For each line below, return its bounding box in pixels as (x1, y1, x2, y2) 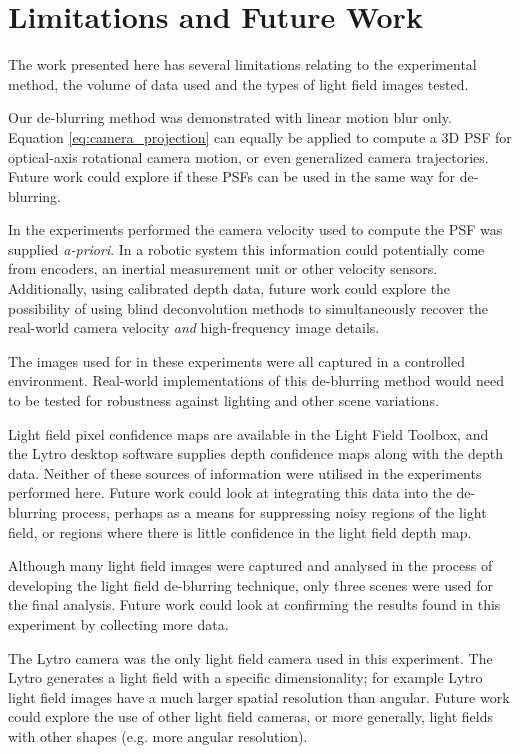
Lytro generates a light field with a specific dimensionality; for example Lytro (8, 667, 483, 688)
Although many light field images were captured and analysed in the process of (8, 555, 493, 576)
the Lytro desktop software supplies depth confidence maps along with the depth (8, 443, 503, 464)
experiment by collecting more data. (8, 613, 229, 634)
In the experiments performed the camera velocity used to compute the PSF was (8, 219, 503, 240)
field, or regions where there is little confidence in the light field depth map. (8, 521, 472, 542)
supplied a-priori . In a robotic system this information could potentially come (8, 238, 485, 259)
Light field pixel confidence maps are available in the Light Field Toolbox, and (8, 423, 489, 444)
